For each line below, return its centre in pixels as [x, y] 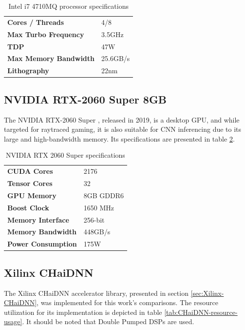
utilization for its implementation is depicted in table [83, 312]
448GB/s [97, 232]
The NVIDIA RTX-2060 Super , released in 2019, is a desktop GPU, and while [122, 119]
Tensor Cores [30, 183]
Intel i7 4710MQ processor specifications [68, 6]
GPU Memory [32, 195]
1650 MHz [99, 207]
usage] [13, 321]
